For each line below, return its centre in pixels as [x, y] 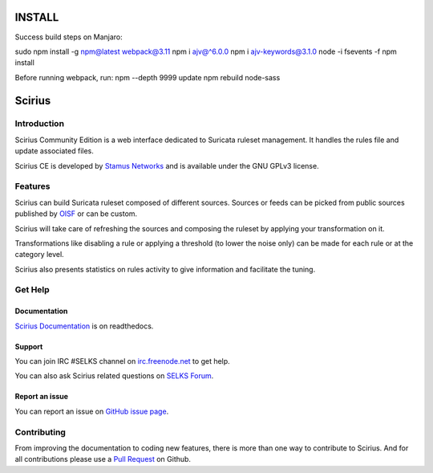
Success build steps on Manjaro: [69, 37]
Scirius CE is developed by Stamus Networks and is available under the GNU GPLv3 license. [167, 165]
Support [29, 346]
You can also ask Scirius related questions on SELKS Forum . [114, 376]
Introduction [39, 124]
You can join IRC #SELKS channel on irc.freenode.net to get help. [122, 361]
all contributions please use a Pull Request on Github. [103, 459]
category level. [39, 255]
